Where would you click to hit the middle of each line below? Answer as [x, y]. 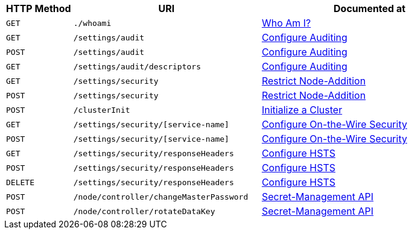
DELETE [20, 182]
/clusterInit [102, 110]
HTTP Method [39, 8]
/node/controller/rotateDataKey [144, 211]
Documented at [370, 8]
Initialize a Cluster [302, 110]
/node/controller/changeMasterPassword [161, 197]
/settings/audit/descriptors [137, 66]
